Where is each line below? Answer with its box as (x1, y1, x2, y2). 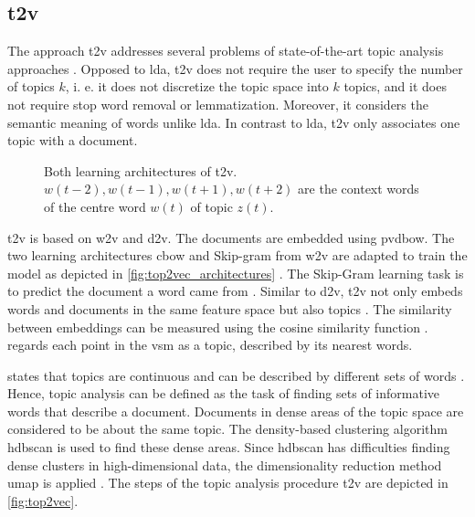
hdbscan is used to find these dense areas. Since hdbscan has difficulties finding (7, 438, 450, 457)
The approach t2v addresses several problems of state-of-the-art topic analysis (7, 41, 444, 60)
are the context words (298, 179, 419, 198)
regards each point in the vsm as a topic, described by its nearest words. (7, 335, 413, 354)
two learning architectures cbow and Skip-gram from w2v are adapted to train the (7, 246, 468, 265)
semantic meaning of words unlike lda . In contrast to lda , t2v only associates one (7, 112, 460, 132)
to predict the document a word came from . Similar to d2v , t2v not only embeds (7, 281, 463, 301)
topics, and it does (343, 77, 447, 96)
